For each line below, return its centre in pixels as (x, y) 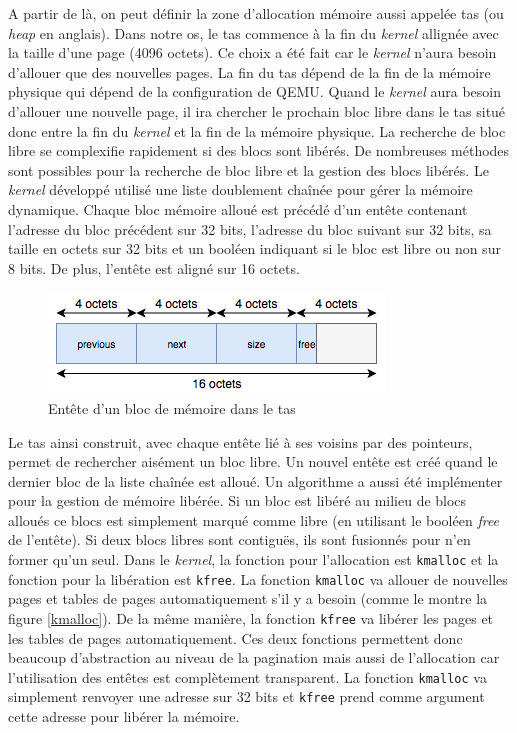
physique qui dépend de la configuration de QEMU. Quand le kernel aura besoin (254, 91)
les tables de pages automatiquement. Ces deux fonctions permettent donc (235, 637)
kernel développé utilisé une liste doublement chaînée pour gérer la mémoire (240, 189)
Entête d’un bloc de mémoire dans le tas (172, 407)
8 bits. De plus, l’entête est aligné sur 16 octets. (154, 267)
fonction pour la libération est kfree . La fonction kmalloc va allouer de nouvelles (258, 578)
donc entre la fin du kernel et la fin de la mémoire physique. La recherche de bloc (257, 130)
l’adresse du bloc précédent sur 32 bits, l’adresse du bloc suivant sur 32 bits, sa (250, 228)
